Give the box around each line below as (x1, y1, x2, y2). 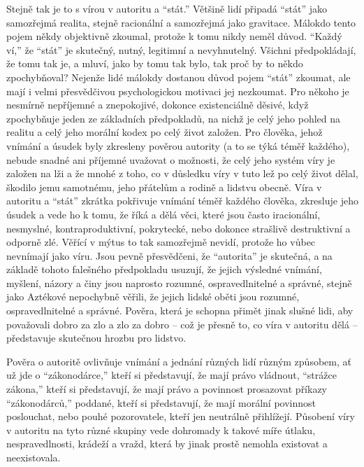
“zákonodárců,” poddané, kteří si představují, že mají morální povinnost (6, 395, 316, 410)
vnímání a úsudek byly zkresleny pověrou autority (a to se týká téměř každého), (6, 138, 350, 153)
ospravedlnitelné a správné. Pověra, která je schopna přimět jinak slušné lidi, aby (6, 303, 354, 318)
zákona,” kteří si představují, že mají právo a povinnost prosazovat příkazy (6, 382, 328, 396)
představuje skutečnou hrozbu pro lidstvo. (6, 330, 187, 345)
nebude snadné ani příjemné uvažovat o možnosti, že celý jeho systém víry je (6, 152, 335, 167)
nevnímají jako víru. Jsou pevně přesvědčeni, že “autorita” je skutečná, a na (6, 248, 333, 263)
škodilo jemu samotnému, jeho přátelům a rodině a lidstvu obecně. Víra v (6, 179, 322, 194)
